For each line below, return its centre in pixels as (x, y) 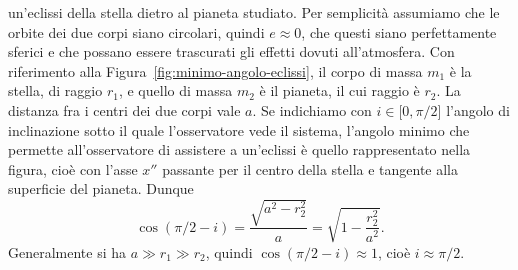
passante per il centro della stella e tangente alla (310, 168)
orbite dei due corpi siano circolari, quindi (136, 31)
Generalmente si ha (67, 251)
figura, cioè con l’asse (73, 168)
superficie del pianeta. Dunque (101, 188)
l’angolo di (478, 109)
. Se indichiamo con (312, 109)
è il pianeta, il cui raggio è (339, 90)
